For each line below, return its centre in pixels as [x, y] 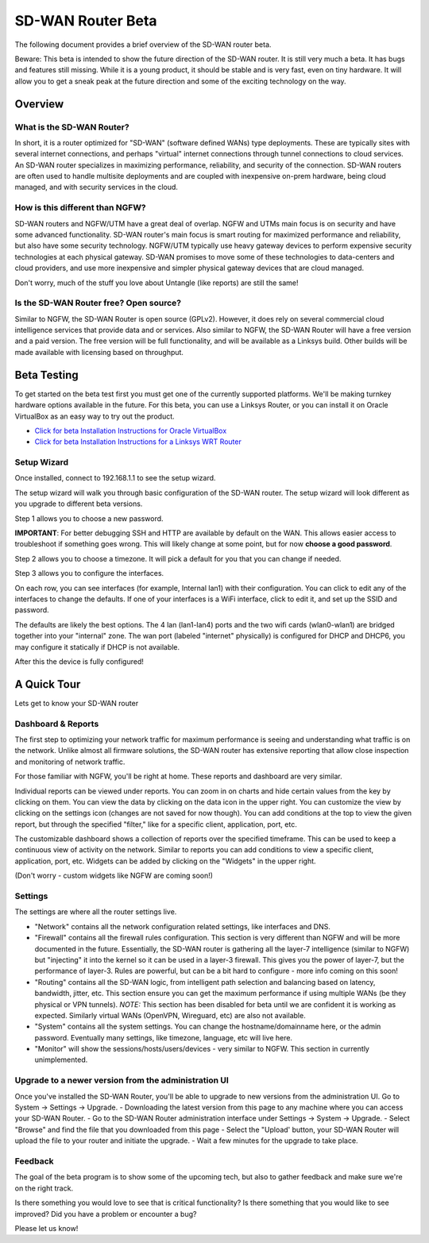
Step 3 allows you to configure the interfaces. [89, 573]
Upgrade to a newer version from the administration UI [122, 1080]
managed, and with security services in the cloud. [97, 187]
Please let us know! [46, 1228]
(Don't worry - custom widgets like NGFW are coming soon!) [114, 876]
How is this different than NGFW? [80, 208]
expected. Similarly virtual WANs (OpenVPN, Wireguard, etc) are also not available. [170, 1015]
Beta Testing [46, 374]
